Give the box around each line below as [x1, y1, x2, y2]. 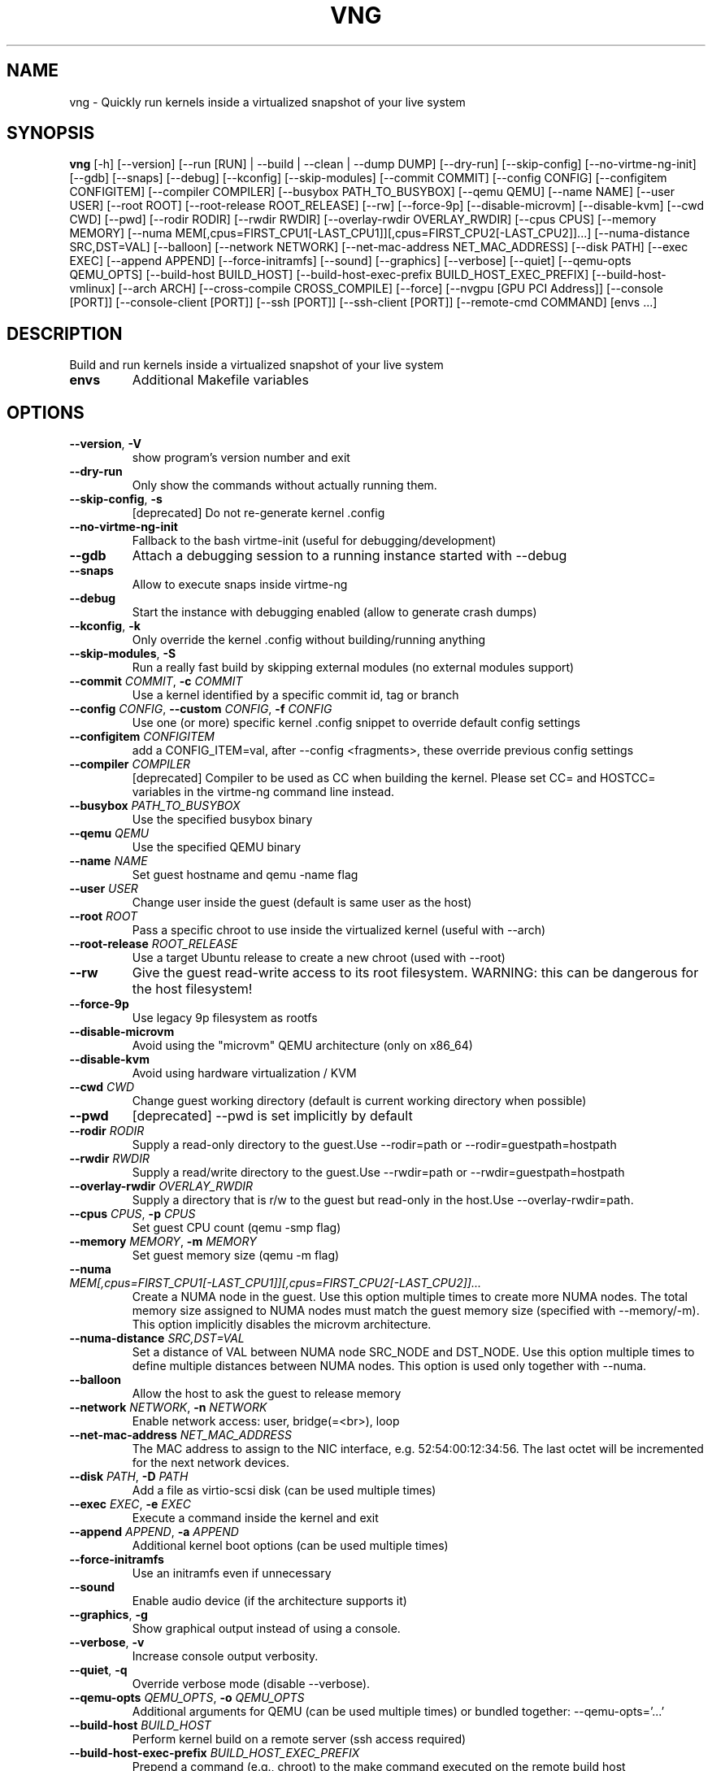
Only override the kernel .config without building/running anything [132, 633, 486, 647]
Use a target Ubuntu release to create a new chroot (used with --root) [132, 951, 506, 965]
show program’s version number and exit [132, 450, 350, 465]
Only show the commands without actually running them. [132, 478, 437, 493]
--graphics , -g [69, 1608, 148, 1622]
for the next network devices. [132, 1456, 289, 1470]
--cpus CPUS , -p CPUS [69, 1207, 196, 1221]
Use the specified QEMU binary [132, 840, 301, 855]
